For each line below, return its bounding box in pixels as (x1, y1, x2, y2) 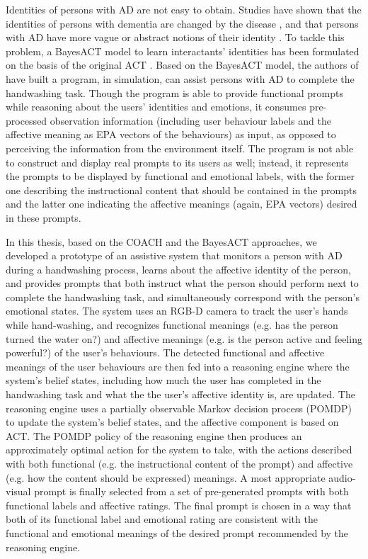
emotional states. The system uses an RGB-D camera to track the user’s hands (6, 303, 348, 318)
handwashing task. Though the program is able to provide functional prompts (6, 85, 343, 100)
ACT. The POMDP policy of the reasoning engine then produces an (6, 428, 302, 443)
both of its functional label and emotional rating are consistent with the (6, 512, 318, 526)
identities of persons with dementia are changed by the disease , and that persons (6, 16, 359, 30)
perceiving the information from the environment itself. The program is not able (6, 140, 354, 155)
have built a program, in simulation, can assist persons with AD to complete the (6, 71, 355, 86)
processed (6, 113, 47, 128)
